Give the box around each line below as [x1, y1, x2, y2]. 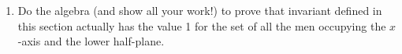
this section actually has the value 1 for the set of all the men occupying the [17, 17, 386, 34]
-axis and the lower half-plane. [17, 33, 165, 49]
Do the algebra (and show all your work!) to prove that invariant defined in [17, 2, 382, 18]
